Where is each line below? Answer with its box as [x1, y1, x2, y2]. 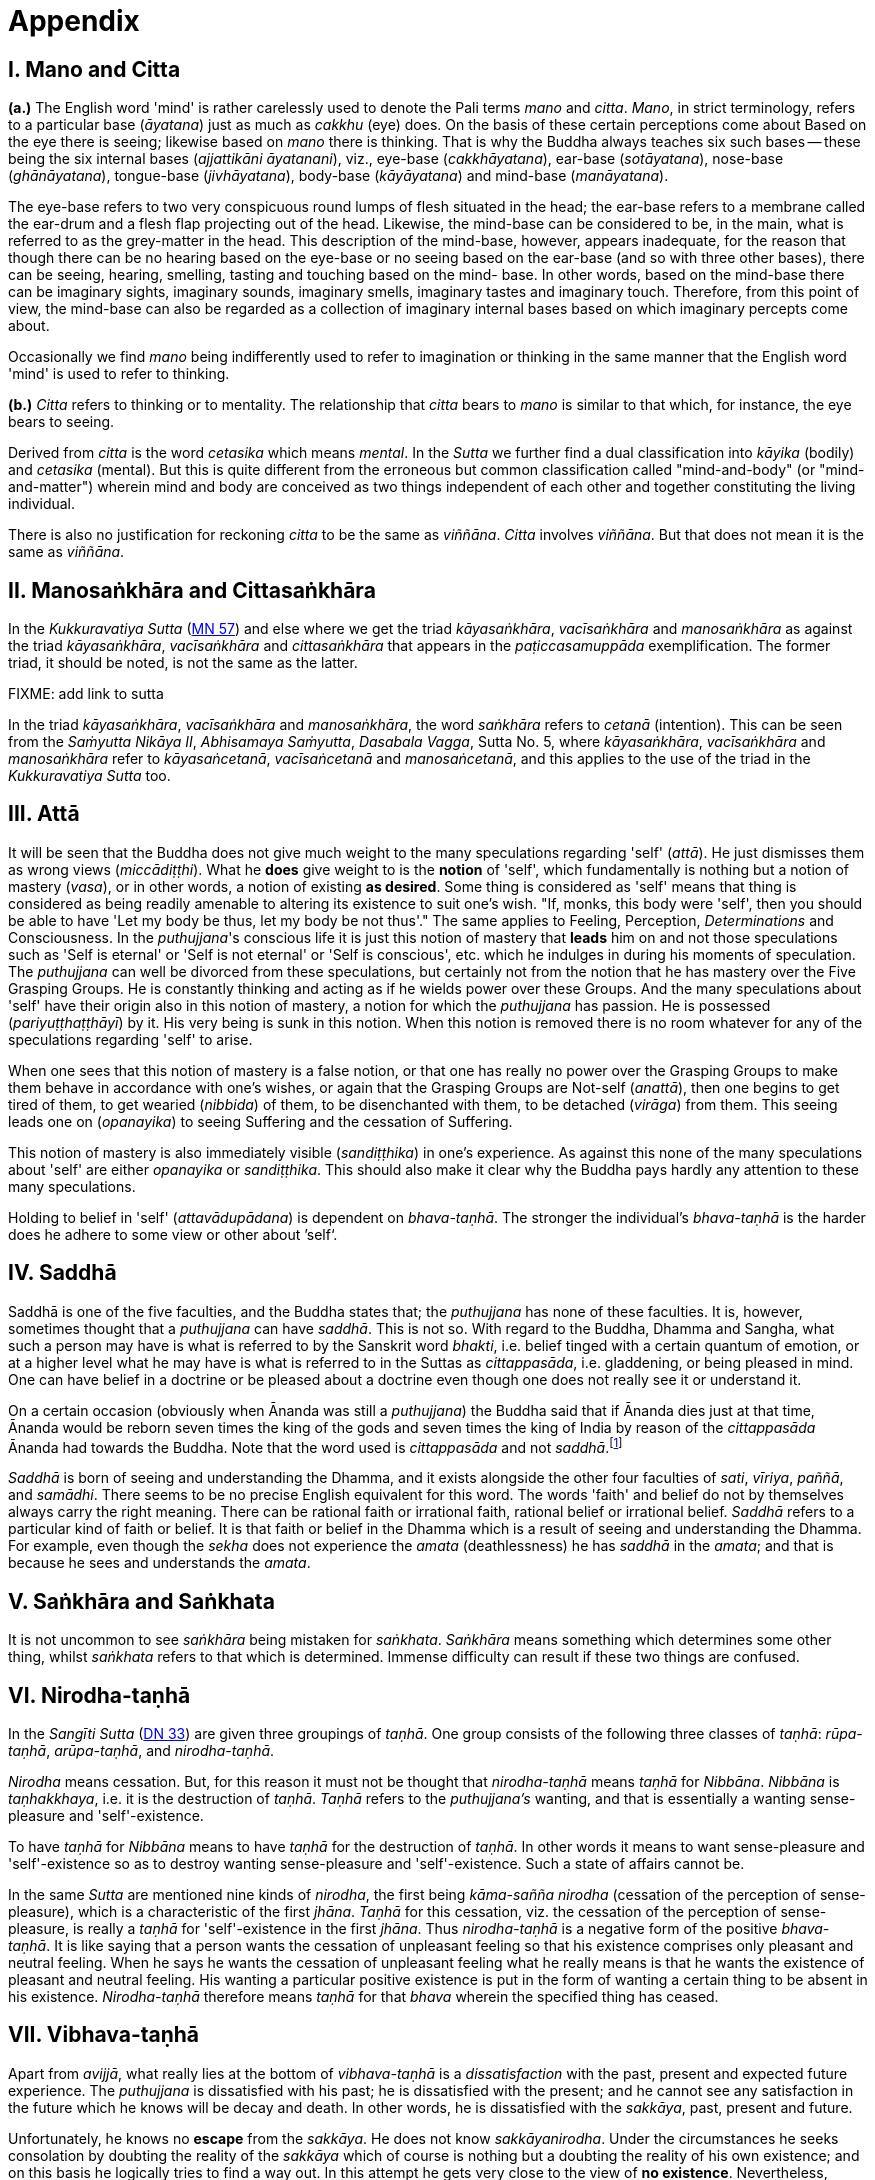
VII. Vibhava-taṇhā [8, 2022, 200, 2048]
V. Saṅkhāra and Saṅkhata [8, 1588, 275, 1614]
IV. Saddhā [8, 1260, 117, 1286]
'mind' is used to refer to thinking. [8, 365, 230, 383]
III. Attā [8, 801, 80, 827]
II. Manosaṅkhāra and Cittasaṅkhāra [8, 577, 376, 603]
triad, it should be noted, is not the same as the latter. [8, 654, 358, 672]
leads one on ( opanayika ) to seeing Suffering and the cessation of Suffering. [8, 1112, 513, 1130]
